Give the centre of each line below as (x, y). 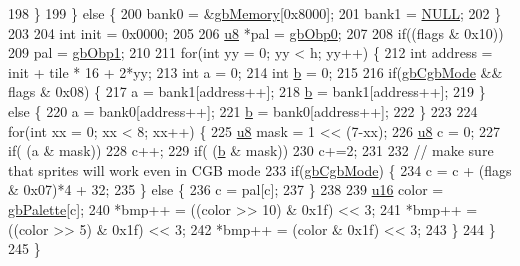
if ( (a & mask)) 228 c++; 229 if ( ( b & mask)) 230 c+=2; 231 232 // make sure (251, 150)
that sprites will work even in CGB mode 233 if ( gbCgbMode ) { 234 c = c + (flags (260, 169)
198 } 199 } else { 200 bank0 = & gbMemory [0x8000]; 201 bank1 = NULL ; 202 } (255, 13)
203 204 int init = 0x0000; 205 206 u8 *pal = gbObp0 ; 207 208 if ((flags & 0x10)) (256, 32)
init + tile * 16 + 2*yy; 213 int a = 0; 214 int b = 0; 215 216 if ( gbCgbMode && (255, 71)
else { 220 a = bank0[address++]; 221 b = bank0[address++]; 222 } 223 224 (243, 110)
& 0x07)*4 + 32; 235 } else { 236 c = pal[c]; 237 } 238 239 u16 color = (226, 189)
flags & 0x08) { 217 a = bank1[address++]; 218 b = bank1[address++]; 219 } (247, 91)
